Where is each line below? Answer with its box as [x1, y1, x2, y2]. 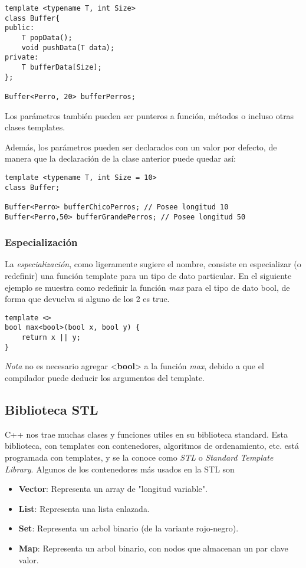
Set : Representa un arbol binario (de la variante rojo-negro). [18, 522, 239, 534]
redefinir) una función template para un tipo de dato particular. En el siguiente [5, 270, 292, 282]
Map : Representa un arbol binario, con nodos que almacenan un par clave [18, 541, 288, 554]
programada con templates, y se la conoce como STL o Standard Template [5, 451, 274, 464]
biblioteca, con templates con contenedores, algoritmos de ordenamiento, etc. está [5, 439, 299, 452]
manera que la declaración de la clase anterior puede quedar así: [5, 152, 236, 165]
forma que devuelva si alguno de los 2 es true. [5, 293, 170, 305]
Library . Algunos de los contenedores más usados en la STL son [5, 462, 235, 475]
